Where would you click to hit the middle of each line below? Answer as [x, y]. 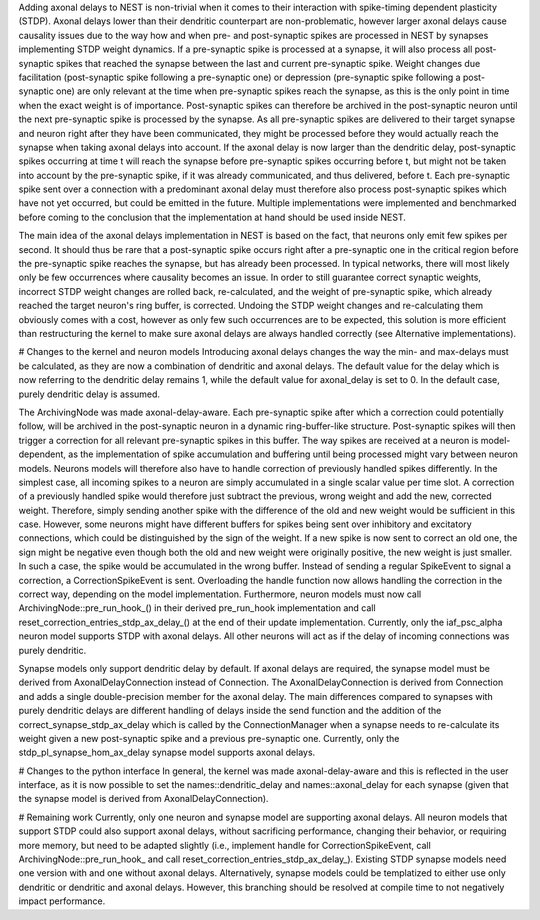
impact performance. [62, 901]
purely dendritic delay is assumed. [89, 394]
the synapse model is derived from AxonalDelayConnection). [143, 799]
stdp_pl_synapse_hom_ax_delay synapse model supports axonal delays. [167, 752]
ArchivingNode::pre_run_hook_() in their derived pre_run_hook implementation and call [197, 608]
